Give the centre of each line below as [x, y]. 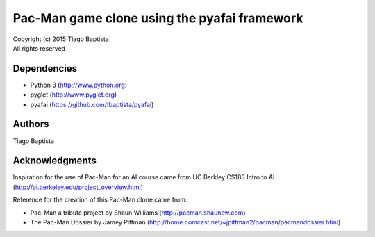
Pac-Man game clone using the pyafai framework [158, 18]
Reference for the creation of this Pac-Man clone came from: [100, 200]
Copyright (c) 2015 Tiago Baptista [61, 39]
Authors [31, 124]
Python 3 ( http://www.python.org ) [79, 85]
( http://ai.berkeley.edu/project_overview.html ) [78, 187]
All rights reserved [39, 48]
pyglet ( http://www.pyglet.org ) [74, 95]
